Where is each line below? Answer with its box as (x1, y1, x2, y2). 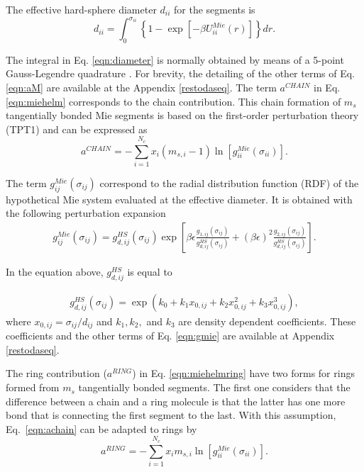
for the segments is (174, 2, 255, 16)
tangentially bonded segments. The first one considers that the (78, 380, 351, 395)
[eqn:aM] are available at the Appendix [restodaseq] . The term (6, 80, 277, 95)
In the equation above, (6, 264, 104, 279)
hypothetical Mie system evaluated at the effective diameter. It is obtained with (6, 191, 353, 206)
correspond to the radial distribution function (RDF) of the (99, 175, 359, 190)
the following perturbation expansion (6, 206, 166, 220)
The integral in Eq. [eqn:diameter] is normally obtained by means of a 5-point (6, 52, 344, 67)
